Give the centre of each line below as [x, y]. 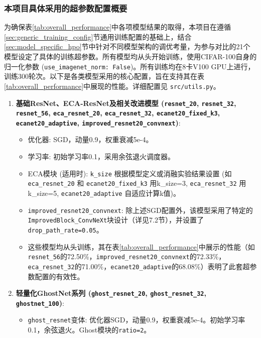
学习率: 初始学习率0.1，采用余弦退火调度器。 [101, 156]
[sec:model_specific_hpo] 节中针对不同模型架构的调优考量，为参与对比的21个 [127, 46]
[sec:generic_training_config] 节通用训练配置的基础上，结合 [98, 36]
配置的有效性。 [59, 276]
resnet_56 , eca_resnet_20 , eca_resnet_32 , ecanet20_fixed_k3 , [118, 113]
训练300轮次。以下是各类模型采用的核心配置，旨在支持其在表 [104, 76]
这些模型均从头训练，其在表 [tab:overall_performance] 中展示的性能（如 [141, 246]
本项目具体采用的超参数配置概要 [66, 8]
